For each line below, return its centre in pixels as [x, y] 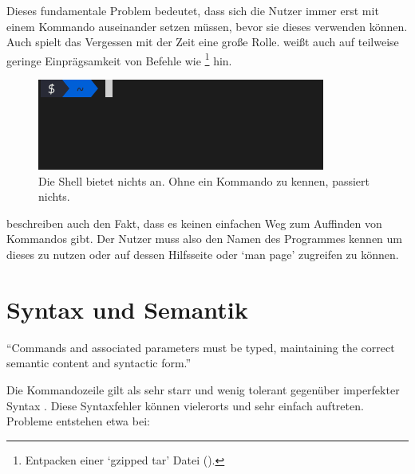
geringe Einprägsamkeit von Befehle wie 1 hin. [119, 59]
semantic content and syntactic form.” [99, 363]
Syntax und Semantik [127, 309]
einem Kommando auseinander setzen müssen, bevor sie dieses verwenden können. [207, 26]
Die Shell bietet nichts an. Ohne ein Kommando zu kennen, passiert [204, 180]
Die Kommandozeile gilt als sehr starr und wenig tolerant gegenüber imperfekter [203, 389]
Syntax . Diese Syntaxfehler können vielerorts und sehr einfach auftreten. [185, 405]
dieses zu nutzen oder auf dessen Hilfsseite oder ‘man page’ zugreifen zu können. [203, 254]
